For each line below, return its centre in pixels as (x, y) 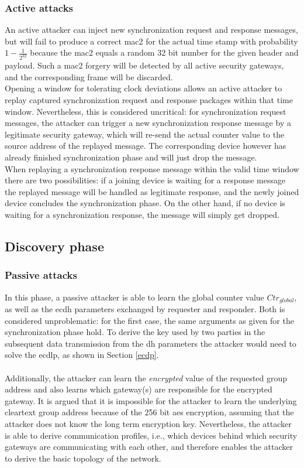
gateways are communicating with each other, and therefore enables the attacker (149, 447)
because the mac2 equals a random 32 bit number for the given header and (164, 52)
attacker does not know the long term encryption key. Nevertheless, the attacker (148, 423)
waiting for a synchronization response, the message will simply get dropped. (142, 214)
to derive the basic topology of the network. (83, 458)
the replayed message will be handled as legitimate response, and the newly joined (152, 191)
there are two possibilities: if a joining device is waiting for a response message (145, 180)
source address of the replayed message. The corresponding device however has (146, 146)
